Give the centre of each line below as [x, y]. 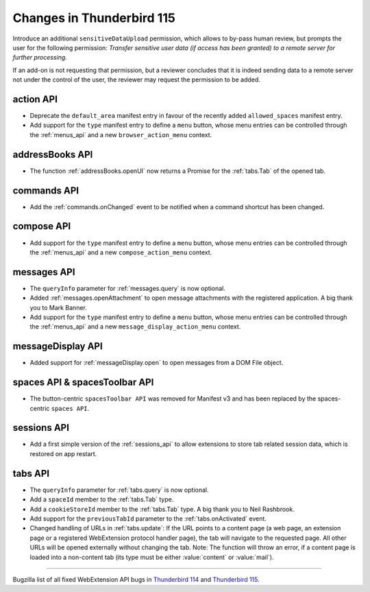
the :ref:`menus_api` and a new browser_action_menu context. [121, 134]
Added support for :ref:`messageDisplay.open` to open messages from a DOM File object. [157, 363]
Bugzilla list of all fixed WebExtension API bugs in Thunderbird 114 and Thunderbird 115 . [136, 579]
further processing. [40, 58]
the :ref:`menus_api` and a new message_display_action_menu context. [135, 327]
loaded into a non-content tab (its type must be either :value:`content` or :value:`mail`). [152, 557]
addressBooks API [53, 154]
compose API [42, 226]
